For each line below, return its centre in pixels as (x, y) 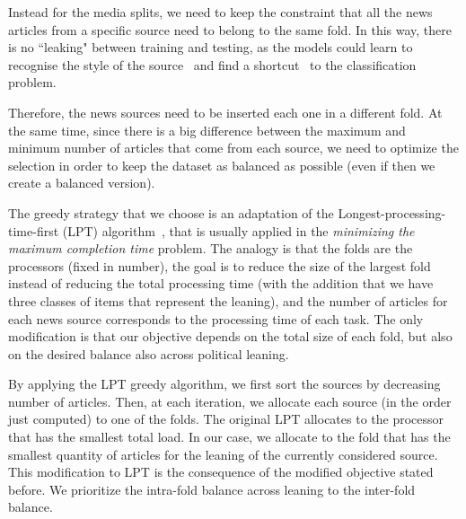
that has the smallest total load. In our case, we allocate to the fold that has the (229, 437)
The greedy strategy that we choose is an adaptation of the (171, 212)
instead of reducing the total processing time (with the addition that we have (221, 283)
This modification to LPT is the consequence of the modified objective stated (221, 472)
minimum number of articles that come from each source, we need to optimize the (233, 148)
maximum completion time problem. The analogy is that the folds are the (211, 248)
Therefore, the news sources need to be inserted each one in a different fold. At (225, 112)
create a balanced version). (82, 183)
